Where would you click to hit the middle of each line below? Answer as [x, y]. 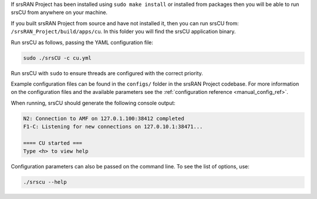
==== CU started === [53, 143]
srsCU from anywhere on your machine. [59, 12]
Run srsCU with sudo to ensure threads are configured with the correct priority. [107, 73]
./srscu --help [45, 182]
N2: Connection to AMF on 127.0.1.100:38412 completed [104, 118]
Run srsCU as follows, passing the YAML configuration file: [82, 42]
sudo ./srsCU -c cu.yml [58, 58]
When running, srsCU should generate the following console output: [93, 103]
